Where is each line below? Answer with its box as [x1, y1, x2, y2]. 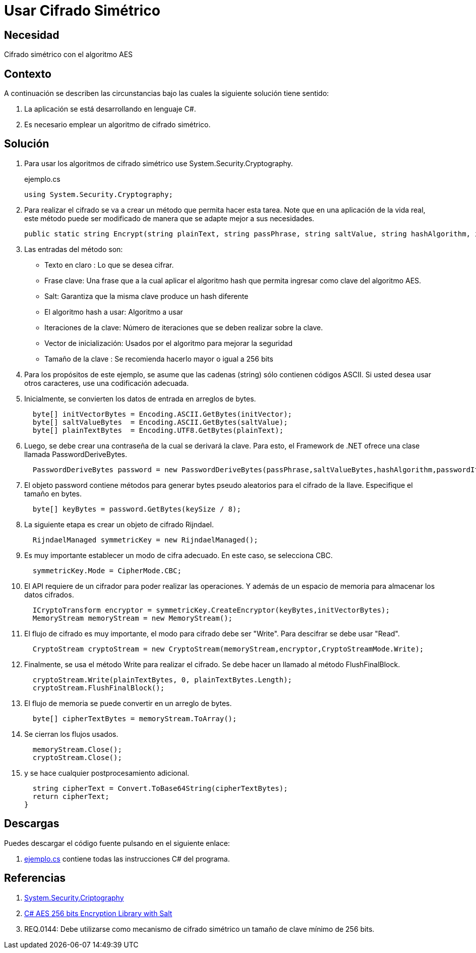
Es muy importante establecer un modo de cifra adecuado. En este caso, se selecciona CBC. [24, 550, 333, 560]
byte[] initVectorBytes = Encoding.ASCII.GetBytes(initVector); [32, 410, 292, 418]
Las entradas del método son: [24, 244, 123, 254]
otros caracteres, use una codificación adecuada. [24, 378, 189, 387]
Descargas [4, 817, 59, 830]
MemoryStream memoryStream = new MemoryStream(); [32, 614, 233, 622]
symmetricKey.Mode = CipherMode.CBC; [32, 566, 182, 575]
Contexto [4, 67, 51, 80]
